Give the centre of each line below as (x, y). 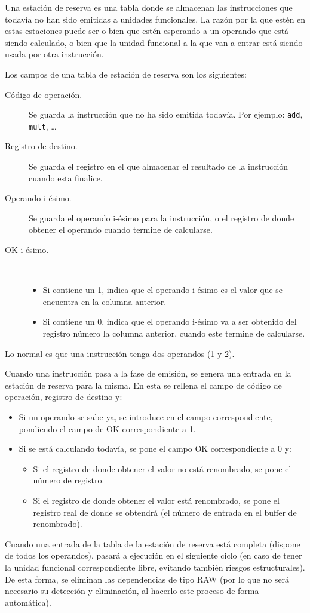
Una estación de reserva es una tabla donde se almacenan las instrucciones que (149, 7)
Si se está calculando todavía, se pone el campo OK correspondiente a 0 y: (155, 449)
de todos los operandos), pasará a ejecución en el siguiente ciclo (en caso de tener (154, 555)
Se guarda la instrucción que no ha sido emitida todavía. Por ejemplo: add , (166, 114)
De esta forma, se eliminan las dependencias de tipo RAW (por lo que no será (147, 579)
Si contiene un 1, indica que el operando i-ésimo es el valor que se (163, 290)
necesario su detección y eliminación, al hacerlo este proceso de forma (132, 591)
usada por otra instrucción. (54, 54)
